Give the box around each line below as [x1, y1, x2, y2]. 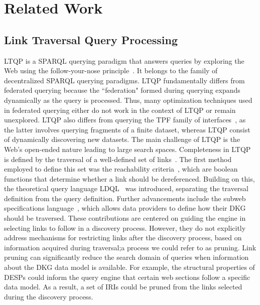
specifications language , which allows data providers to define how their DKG [4, 203, 246, 213]
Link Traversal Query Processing [4, 32, 178, 47]
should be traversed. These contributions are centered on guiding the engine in [4, 213, 246, 223]
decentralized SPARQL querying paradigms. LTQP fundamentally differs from [4, 75, 245, 85]
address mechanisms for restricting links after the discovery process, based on [4, 232, 242, 243]
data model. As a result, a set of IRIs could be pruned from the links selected [4, 281, 242, 292]
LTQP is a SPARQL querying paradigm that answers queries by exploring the [4, 55, 244, 66]
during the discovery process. [4, 291, 93, 301]
